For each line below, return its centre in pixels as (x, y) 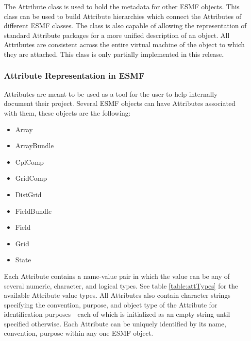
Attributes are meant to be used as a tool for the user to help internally (111, 94)
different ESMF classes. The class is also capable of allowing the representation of (125, 26)
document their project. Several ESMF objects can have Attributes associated (120, 103)
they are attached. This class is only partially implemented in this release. (114, 54)
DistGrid (28, 194)
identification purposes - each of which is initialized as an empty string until (117, 314)
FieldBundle (33, 211)
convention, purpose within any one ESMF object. (79, 333)
